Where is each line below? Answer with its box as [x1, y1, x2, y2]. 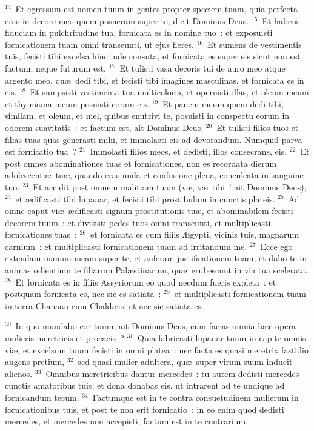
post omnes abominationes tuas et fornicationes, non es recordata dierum [5, 156, 277, 169]
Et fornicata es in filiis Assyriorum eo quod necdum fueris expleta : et [15, 275, 276, 288]
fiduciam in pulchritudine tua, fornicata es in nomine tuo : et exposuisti [5, 26, 273, 39]
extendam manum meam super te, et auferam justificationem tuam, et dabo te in [5, 252, 307, 264]
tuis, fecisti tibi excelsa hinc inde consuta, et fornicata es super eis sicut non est [5, 50, 301, 62]
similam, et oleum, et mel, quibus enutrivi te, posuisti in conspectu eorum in [5, 109, 290, 122]
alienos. [5, 367, 33, 379]
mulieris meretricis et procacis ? [5, 332, 124, 344]
